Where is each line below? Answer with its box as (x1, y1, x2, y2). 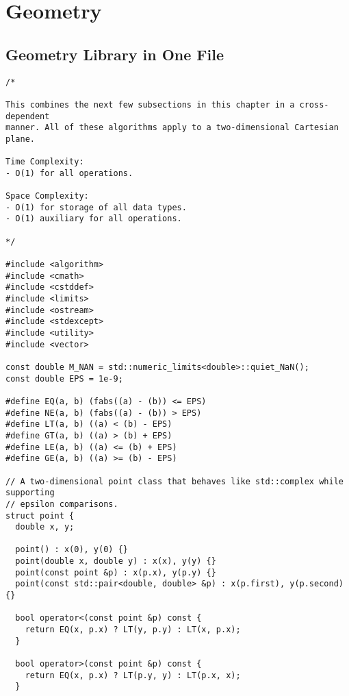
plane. (5, 134, 35, 144)
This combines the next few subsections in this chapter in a (5, 99, 295, 110)
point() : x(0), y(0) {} (15, 545, 128, 555)
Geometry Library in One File (5, 43, 224, 64)
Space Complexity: (5, 191, 89, 201)
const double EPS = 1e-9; (5, 373, 123, 384)
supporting (5, 488, 55, 498)
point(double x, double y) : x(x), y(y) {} (15, 556, 216, 567)
